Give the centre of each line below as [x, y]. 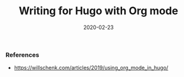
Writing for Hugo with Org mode [98, 11]
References [22, 54]
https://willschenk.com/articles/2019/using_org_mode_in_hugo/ [91, 68]
